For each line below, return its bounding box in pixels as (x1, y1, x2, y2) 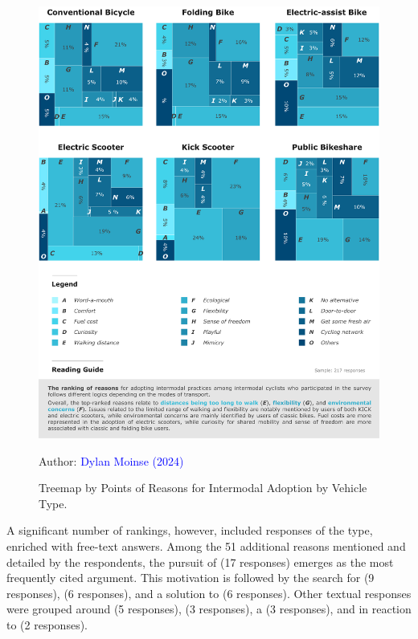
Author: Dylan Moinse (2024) (39, 452, 184, 469)
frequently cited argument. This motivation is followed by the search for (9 (6, 569, 375, 586)
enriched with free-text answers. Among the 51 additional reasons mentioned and (6, 537, 406, 554)
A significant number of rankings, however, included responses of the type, (6, 522, 373, 539)
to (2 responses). (6, 616, 88, 633)
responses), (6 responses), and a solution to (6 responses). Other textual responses (6, 584, 412, 601)
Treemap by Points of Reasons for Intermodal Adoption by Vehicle (39, 479, 367, 496)
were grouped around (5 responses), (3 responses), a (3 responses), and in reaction (6, 600, 412, 617)
